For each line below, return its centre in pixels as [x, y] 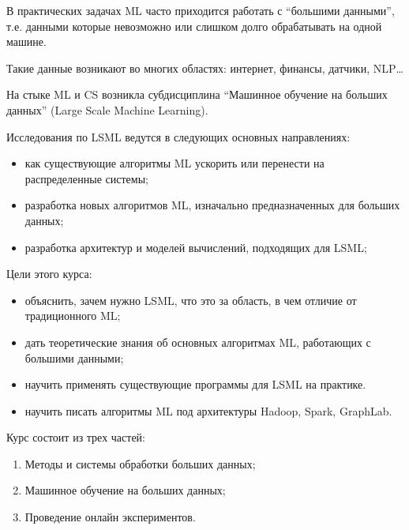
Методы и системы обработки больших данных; [140, 463]
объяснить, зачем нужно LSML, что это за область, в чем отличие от [191, 300]
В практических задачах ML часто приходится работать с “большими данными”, [201, 10]
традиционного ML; [73, 316]
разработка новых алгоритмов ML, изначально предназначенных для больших [212, 205]
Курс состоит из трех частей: [76, 437]
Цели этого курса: [49, 274]
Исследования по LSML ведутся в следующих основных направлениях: [178, 136]
